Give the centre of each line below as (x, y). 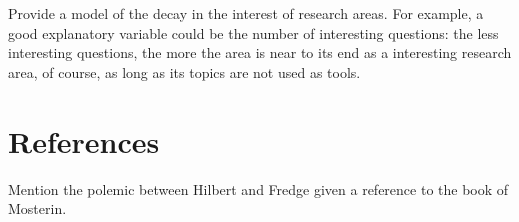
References (84, 140)
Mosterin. (37, 208)
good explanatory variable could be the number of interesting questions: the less (253, 32)
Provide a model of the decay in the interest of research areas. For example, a (246, 13)
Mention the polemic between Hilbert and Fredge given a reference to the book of (258, 188)
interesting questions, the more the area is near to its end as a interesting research (260, 52)
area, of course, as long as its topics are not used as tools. (184, 71)
